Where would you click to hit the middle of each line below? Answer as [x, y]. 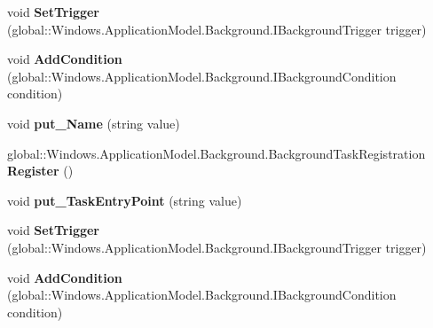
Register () [40, 171]
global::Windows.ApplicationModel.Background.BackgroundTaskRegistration [216, 153]
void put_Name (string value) [94, 123]
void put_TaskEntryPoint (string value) [125, 200]
